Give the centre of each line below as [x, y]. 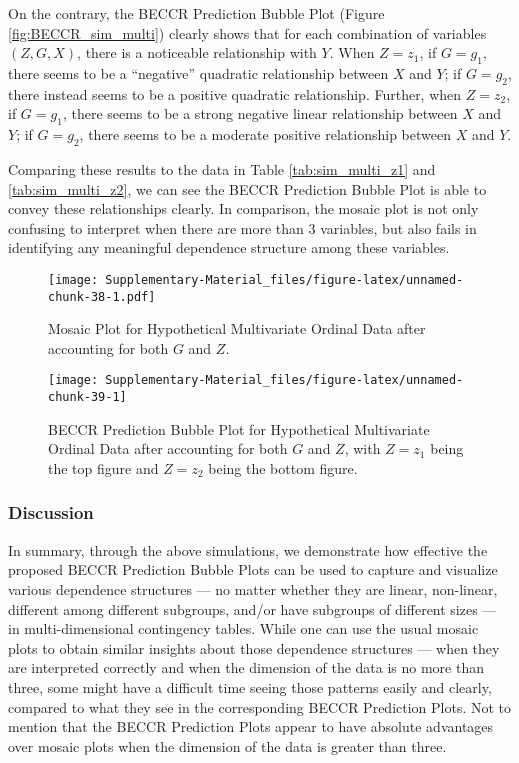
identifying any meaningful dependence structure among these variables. [229, 247]
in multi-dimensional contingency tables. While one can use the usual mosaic [243, 628]
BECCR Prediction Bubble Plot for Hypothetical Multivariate [239, 428]
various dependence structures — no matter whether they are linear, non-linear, [253, 588]
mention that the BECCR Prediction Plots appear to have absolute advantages [251, 726]
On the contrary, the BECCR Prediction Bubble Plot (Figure [196, 13]
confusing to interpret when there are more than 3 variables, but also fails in [242, 227]
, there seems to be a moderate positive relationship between [265, 134]
